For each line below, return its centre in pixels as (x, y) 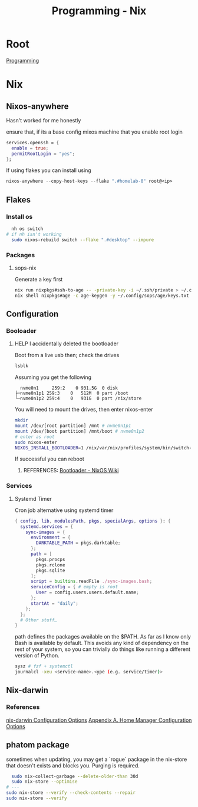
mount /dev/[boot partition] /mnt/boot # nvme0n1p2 (79, 431)
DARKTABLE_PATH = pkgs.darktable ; (78, 543)
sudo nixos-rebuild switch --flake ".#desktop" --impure (83, 240)
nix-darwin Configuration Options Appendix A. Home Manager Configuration (99, 720)
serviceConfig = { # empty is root (74, 587)
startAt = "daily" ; (54, 603)
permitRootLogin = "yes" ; (43, 154)
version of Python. (37, 656)
